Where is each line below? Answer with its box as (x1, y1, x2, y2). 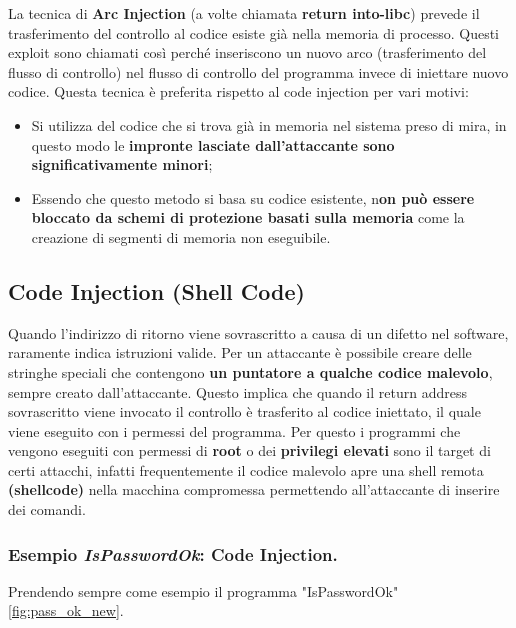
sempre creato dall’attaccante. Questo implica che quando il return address (8, 381, 467, 402)
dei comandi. (8, 499, 86, 520)
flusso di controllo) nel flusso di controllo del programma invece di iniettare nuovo (8, 61, 509, 82)
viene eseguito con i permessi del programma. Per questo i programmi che (8, 420, 461, 441)
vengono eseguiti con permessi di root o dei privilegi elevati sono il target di (8, 440, 491, 461)
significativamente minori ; (31, 154, 213, 175)
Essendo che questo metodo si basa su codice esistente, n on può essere (31, 187, 475, 208)
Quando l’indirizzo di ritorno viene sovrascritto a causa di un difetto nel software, (8, 322, 509, 343)
